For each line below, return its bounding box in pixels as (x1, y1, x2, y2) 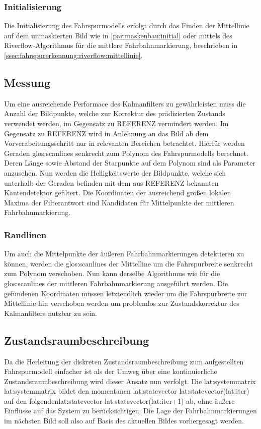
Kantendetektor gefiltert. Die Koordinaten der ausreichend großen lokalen (4, 187, 231, 198)
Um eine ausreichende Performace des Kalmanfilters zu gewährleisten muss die (4, 98, 246, 109)
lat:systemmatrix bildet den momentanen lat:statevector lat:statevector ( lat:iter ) (4, 386, 249, 396)
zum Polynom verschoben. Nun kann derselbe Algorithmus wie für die (4, 268, 220, 279)
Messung (4, 74, 50, 90)
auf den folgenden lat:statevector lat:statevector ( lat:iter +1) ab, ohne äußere (4, 395, 235, 406)
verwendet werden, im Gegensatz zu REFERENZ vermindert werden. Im (4, 118, 229, 128)
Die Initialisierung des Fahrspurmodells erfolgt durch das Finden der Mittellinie (4, 20, 249, 31)
